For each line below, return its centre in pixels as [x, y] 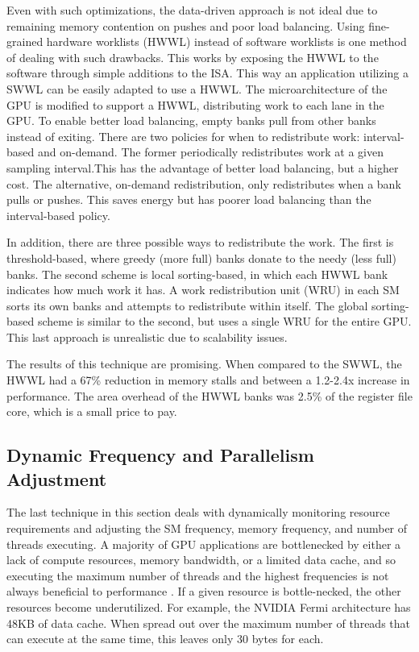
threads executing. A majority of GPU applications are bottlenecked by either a [204, 544]
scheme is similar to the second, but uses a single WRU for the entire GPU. [224, 321]
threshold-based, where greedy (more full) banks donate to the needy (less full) [201, 257]
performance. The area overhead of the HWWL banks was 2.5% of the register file [209, 395]
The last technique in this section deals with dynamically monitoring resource [198, 512]
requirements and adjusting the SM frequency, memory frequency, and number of [207, 528]
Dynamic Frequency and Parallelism [160, 455]
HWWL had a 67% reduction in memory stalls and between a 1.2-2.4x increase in [208, 380]
